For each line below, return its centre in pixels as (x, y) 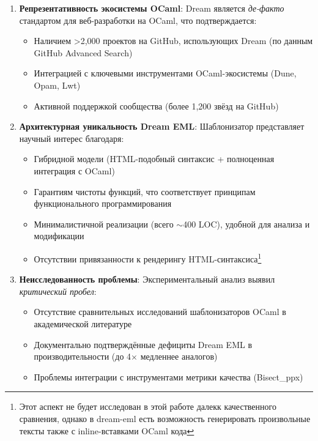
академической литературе (83, 323)
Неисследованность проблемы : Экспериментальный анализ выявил (147, 279)
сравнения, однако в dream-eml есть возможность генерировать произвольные (165, 418)
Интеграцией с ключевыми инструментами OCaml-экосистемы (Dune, (165, 73)
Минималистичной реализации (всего (104, 224)
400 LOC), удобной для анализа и (246, 224)
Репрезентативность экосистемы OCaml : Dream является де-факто (152, 8)
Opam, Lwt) (57, 85)
